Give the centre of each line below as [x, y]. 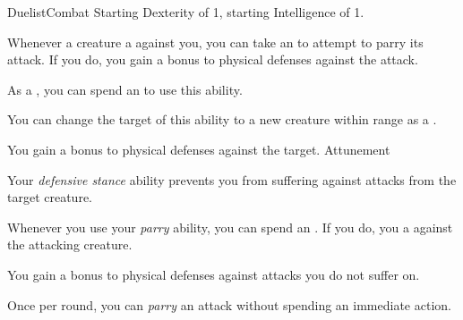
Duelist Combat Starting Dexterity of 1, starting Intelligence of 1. [186, 12]
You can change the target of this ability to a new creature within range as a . [222, 119]
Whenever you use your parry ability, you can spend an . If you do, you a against [230, 227]
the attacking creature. [70, 244]
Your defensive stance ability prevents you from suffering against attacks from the [232, 179]
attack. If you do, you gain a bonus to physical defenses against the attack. [213, 59]
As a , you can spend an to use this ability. [125, 89]
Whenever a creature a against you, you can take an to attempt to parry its [215, 42]
